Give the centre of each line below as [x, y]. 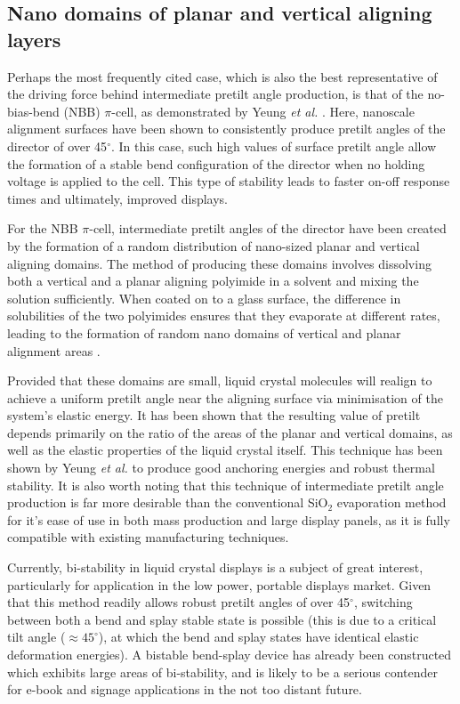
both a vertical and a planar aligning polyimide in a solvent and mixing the [213, 281]
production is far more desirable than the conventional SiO [168, 502]
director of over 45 [57, 146]
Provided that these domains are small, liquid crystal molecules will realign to [220, 380]
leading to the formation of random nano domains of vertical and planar [204, 332]
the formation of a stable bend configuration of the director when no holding [216, 163]
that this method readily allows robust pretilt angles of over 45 [179, 602]
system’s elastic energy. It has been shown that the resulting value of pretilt [214, 415]
